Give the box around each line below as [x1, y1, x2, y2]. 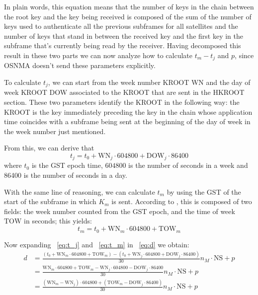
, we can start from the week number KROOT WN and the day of [48, 77, 251, 87]
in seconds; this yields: [24, 216, 92, 226]
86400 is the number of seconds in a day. [4, 170, 127, 180]
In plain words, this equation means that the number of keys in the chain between [4, 1, 254, 11]
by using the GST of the [167, 186, 241, 197]
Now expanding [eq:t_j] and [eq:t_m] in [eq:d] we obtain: [4, 239, 189, 249]
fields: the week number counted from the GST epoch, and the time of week [4, 206, 235, 216]
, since [235, 50, 254, 60]
